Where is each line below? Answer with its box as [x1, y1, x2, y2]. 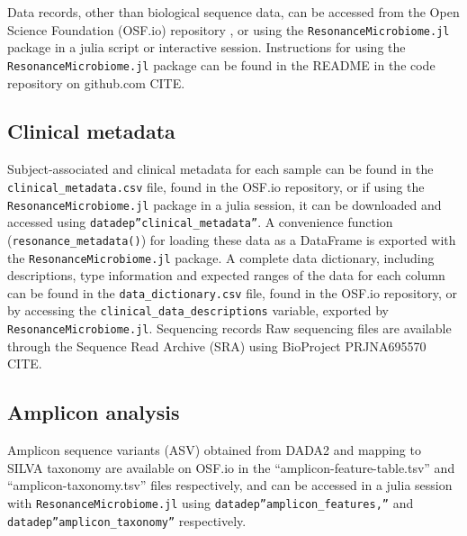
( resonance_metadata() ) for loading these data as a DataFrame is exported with [7, 230, 456, 249]
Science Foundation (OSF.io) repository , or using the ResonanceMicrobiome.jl [7, 20, 450, 39]
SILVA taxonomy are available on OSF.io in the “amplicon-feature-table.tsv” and [7, 458, 455, 477]
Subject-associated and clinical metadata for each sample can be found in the [7, 159, 434, 178]
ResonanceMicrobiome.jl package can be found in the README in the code [7, 55, 436, 74]
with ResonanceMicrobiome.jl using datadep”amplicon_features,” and [7, 493, 414, 512]
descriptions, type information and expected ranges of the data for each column [7, 266, 445, 285]
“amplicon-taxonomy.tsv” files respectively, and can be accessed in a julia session [7, 476, 453, 495]
